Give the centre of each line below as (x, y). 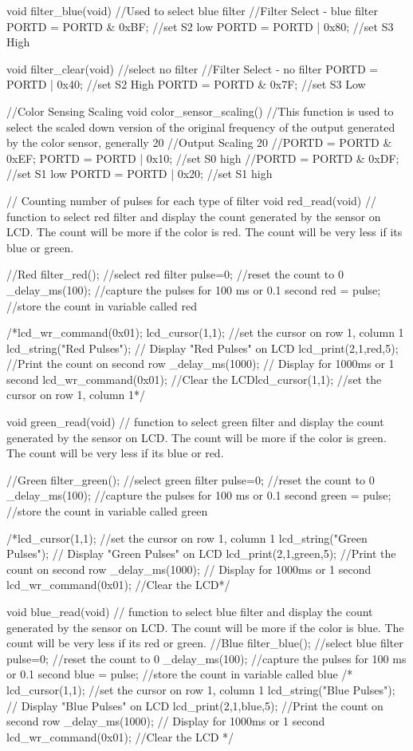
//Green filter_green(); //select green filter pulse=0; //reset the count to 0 (191, 479)
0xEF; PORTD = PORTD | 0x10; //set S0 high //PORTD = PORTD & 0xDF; (203, 158)
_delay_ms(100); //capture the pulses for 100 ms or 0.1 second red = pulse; (194, 289)
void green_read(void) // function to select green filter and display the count (195, 422)
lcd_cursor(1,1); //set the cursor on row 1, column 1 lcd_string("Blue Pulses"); (201, 689)
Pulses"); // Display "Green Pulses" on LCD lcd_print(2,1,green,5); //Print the (201, 553)
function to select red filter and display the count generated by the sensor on (194, 216)
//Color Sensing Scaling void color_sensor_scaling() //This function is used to (200, 111)
